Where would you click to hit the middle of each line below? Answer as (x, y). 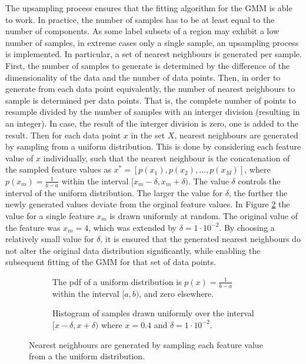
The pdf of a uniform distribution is (117, 281)
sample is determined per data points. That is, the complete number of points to (151, 100)
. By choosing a (247, 227)
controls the (259, 181)
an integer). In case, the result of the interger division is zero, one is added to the (152, 123)
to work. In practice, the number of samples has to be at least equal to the (140, 19)
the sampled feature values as (58, 169)
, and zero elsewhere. (177, 293)
